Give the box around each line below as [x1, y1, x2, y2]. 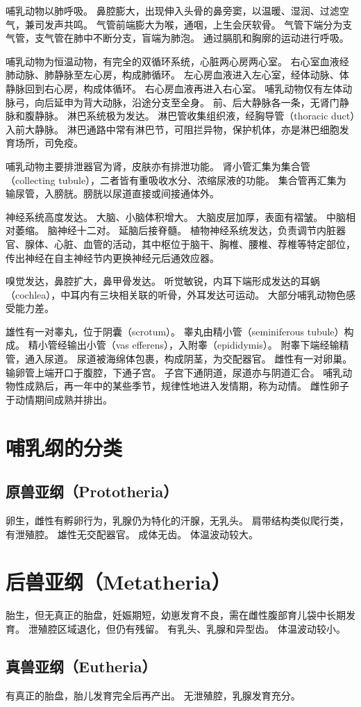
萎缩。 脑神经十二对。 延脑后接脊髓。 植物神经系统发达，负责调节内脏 [15, 223, 336, 238]
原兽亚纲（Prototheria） [6, 481, 178, 502]
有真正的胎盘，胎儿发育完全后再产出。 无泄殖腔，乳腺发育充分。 [6, 688, 301, 702]
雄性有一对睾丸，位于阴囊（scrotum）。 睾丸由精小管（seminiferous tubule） [6, 324, 344, 338]
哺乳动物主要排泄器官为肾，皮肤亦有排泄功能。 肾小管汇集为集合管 [6, 158, 310, 173]
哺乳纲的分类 [6, 433, 123, 461]
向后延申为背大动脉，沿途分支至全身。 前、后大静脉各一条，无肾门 [34, 94, 339, 109]
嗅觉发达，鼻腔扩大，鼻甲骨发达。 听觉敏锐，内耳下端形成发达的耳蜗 [6, 274, 320, 288]
